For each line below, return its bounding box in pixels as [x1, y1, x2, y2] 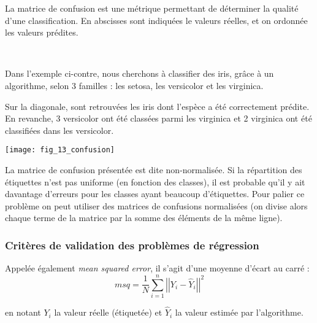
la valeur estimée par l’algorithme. [175, 306, 304, 319]
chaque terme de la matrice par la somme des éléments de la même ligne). [5, 211, 283, 224]
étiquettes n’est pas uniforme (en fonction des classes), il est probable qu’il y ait [5, 175, 305, 188]
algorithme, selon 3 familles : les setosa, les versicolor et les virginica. [5, 79, 264, 91]
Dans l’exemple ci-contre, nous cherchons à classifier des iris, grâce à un [5, 67, 274, 80]
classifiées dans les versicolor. [5, 123, 114, 136]
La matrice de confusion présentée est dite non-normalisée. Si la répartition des [5, 163, 302, 176]
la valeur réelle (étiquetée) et [54, 306, 162, 319]
